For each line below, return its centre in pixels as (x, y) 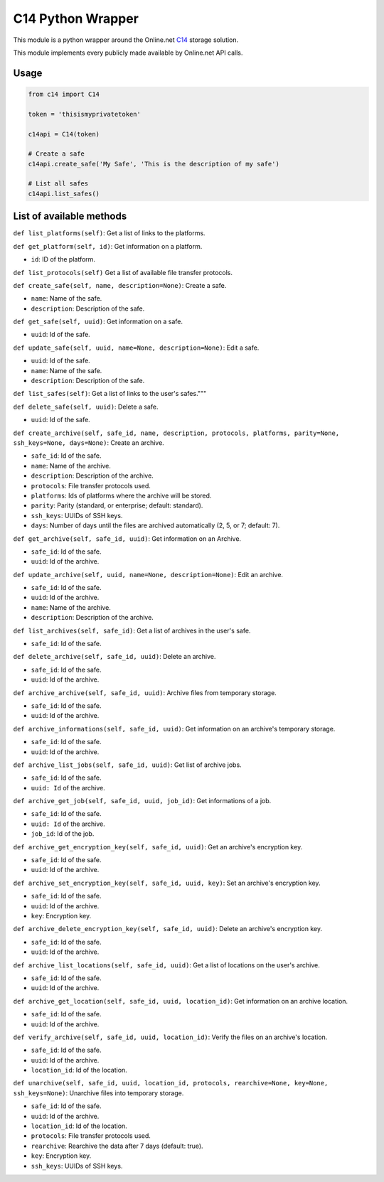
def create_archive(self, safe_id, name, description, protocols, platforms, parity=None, (176, 433)
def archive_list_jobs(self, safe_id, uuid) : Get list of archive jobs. (127, 765)
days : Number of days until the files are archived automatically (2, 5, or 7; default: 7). (155, 525)
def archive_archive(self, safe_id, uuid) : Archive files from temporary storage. (145, 692)
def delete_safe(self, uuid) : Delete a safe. (86, 407)
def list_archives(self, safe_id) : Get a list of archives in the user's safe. (132, 630)
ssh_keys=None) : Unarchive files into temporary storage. (98, 1093)
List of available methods (70, 216)
